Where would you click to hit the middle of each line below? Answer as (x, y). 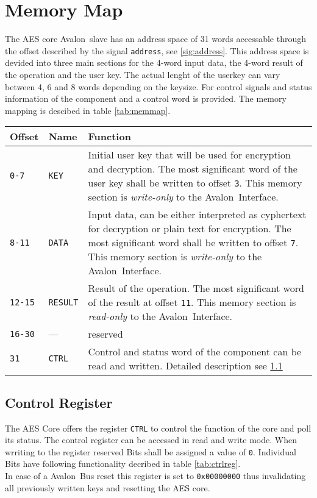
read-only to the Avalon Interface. (160, 316)
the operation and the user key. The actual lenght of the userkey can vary (143, 74)
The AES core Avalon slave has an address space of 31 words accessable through (156, 39)
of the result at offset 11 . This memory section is (192, 302)
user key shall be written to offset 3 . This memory (195, 183)
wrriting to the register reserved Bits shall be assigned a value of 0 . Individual (151, 451)
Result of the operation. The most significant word (196, 288)
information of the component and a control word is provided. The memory (146, 98)
